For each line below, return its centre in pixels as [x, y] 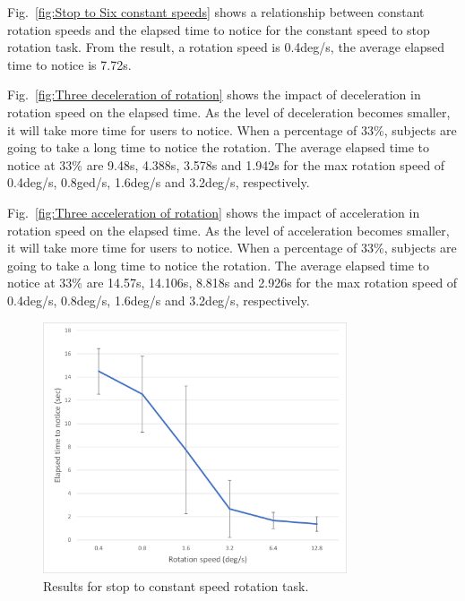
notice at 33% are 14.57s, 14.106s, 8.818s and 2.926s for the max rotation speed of [232, 283]
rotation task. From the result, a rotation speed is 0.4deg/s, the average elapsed [226, 47]
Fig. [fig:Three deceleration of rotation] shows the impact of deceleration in [214, 94]
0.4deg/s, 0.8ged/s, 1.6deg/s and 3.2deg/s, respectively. [159, 182]
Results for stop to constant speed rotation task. [176, 585]
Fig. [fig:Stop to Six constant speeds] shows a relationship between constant [216, 12]
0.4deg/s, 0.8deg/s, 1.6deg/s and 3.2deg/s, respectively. [159, 300]
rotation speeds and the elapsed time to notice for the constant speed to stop [219, 29]
